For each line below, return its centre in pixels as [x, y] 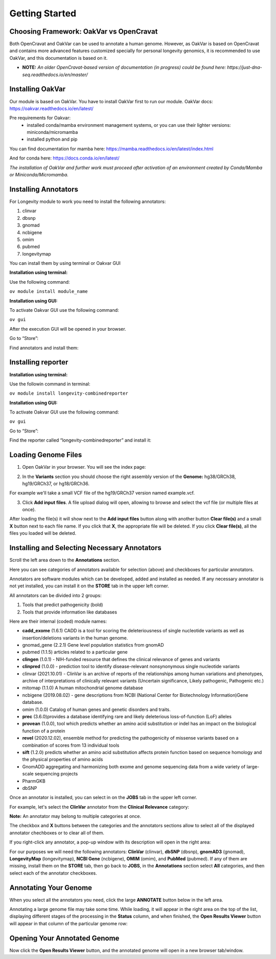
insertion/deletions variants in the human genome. [75, 638]
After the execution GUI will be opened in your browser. [68, 329]
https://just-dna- [245, 67]
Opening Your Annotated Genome [64, 938]
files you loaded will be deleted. [43, 533]
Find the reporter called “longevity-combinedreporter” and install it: [80, 440]
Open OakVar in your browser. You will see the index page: [84, 467]
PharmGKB [34, 781]
